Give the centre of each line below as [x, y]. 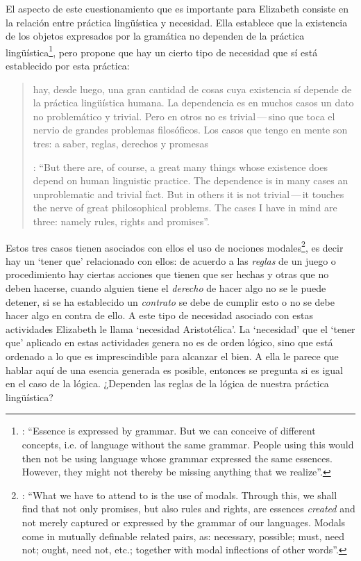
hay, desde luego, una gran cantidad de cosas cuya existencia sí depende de [192, 89]
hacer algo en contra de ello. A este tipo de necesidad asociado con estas [159, 315]
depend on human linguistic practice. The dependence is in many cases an [191, 180]
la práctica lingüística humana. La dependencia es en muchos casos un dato [193, 103]
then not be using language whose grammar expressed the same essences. [177, 458]
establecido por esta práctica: [68, 66]
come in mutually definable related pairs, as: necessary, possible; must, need [183, 536]
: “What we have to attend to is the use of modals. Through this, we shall [179, 495]
